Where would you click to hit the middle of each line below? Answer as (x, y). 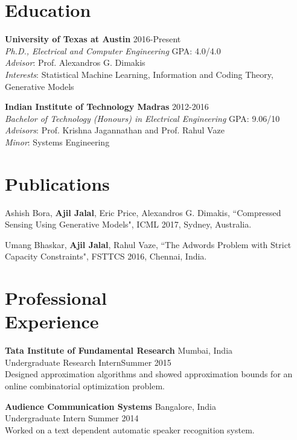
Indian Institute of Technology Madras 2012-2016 (107, 107)
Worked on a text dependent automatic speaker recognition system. (130, 429)
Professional (56, 298)
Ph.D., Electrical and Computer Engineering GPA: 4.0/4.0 (113, 50)
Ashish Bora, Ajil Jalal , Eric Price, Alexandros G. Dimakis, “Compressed (143, 212)
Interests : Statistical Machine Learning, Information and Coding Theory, (139, 74)
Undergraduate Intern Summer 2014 (72, 418)
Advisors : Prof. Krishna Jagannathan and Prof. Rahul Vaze (115, 130)
